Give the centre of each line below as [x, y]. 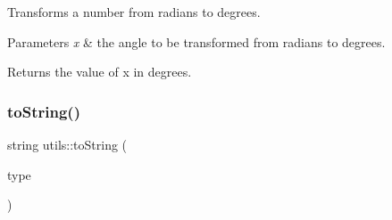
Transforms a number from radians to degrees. [134, 12]
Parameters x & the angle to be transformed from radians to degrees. [196, 41]
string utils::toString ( [67, 144]
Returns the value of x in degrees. [100, 72]
